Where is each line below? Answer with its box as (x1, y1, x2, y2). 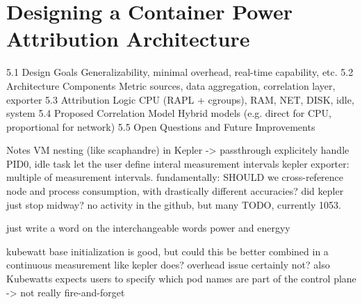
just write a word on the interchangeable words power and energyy (6, 221, 290, 235)
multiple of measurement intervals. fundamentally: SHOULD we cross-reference (6, 170, 344, 184)
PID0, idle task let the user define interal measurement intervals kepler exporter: (6, 156, 349, 170)
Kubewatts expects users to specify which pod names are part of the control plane (6, 271, 356, 286)
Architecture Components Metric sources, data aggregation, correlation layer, (6, 78, 336, 93)
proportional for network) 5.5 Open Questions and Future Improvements (6, 119, 315, 134)
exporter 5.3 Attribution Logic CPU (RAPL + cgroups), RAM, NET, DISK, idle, (6, 92, 354, 106)
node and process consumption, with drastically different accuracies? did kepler (6, 184, 344, 198)
